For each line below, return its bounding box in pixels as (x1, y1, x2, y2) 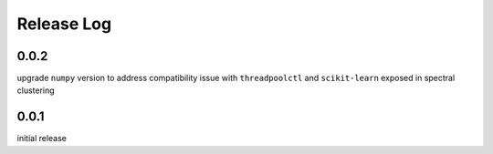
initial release (16, 133, 68, 144)
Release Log (16, 14, 112, 34)
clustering (16, 85, 55, 96)
